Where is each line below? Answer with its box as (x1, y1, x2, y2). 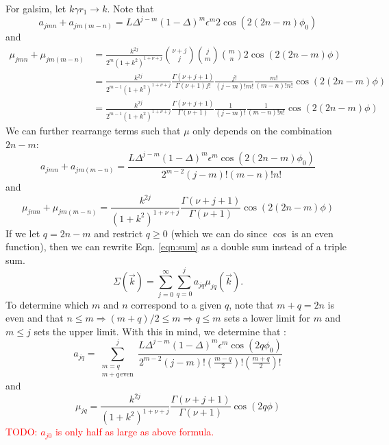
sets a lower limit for (224, 311, 311, 325)
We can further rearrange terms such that (5, 123, 181, 138)
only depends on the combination (192, 123, 332, 138)
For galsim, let (5, 1, 66, 15)
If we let (5, 226, 40, 240)
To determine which (5, 297, 89, 311)
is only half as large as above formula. (55, 424, 214, 439)
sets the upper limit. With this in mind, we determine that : (34, 324, 286, 338)
